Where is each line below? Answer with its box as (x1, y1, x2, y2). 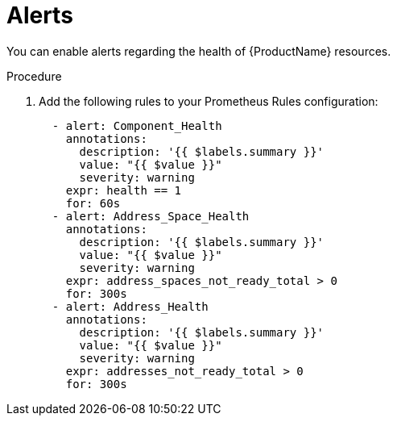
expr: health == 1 (65, 183, 182, 197)
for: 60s (65, 196, 121, 210)
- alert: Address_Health (52, 299, 209, 313)
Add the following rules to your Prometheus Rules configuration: (39, 94, 378, 108)
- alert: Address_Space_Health (52, 209, 250, 223)
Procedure (6, 69, 62, 83)
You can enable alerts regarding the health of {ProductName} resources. (6, 44, 391, 58)
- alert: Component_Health (52, 119, 222, 132)
